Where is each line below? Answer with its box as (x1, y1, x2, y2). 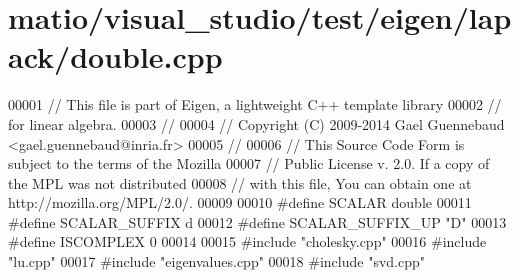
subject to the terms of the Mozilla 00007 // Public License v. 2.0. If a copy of (8, 153, 490, 174)
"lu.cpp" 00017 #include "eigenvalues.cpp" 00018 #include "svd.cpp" (8, 251, 425, 272)
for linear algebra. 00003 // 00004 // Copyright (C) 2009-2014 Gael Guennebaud (8, 113, 505, 134)
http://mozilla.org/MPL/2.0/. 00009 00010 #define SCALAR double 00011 (8, 192, 472, 213)
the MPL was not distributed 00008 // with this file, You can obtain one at (8, 172, 472, 193)
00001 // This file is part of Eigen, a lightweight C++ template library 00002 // (8, 94, 502, 115)
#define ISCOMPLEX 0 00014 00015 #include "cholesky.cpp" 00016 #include (8, 231, 487, 252)
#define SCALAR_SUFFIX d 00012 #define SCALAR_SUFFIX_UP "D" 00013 (8, 211, 507, 232)
